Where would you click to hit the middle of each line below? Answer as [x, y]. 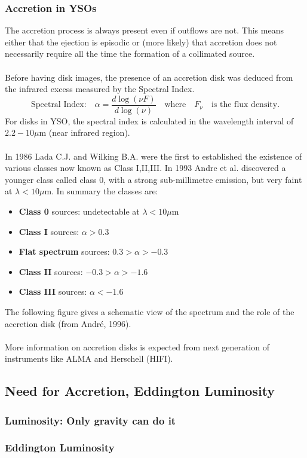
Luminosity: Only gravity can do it [90, 420]
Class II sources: [51, 271]
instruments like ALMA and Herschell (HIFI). [89, 358]
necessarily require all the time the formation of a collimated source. [130, 54]
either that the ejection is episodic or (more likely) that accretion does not [141, 42]
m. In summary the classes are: [101, 191]
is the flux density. [245, 105]
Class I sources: [49, 231]
